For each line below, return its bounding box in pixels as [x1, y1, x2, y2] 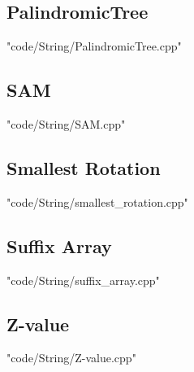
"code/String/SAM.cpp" [6, 116, 126, 132]
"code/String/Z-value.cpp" [6, 349, 136, 366]
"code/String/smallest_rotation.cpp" [6, 193, 188, 210]
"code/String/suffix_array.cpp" [6, 271, 160, 288]
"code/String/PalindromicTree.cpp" [6, 37, 182, 55]
